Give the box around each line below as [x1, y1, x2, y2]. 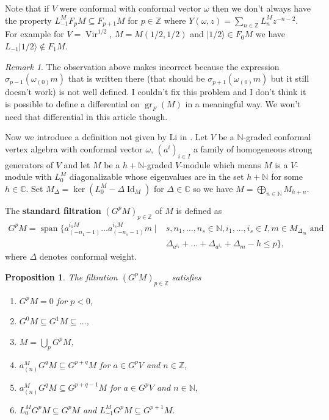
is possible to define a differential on [5, 97, 140, 110]
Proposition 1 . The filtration [5, 270, 118, 283]
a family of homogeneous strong [193, 142, 313, 155]
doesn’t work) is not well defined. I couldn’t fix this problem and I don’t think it [5, 85, 306, 98]
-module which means [180, 158, 261, 171]
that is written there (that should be [68, 72, 205, 85]
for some [271, 170, 303, 183]
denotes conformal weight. [39, 250, 137, 263]
